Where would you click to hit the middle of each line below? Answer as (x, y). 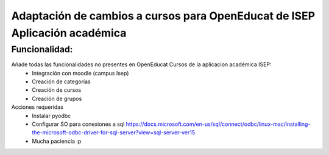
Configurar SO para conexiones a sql (78, 124)
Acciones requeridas (37, 107)
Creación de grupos (57, 98)
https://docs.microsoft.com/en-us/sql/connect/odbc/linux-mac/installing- (218, 124)
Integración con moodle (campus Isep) (80, 73)
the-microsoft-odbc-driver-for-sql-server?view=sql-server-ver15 (114, 133)
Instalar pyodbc (51, 115)
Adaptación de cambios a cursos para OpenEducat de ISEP (163, 16)
